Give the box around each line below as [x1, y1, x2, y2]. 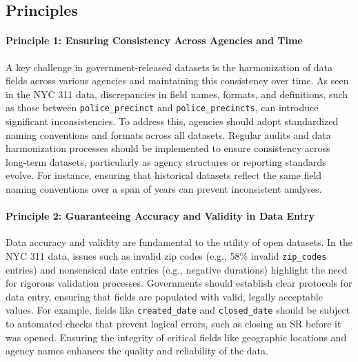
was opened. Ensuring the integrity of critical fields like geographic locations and [6, 330, 347, 344]
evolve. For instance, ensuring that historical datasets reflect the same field [6, 168, 322, 182]
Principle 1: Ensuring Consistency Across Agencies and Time [6, 33, 303, 48]
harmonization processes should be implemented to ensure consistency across [6, 141, 330, 155]
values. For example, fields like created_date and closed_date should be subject [6, 303, 350, 317]
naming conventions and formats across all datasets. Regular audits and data [6, 127, 331, 142]
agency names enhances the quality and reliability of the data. [6, 343, 268, 358]
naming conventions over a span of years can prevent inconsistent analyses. [6, 181, 322, 196]
